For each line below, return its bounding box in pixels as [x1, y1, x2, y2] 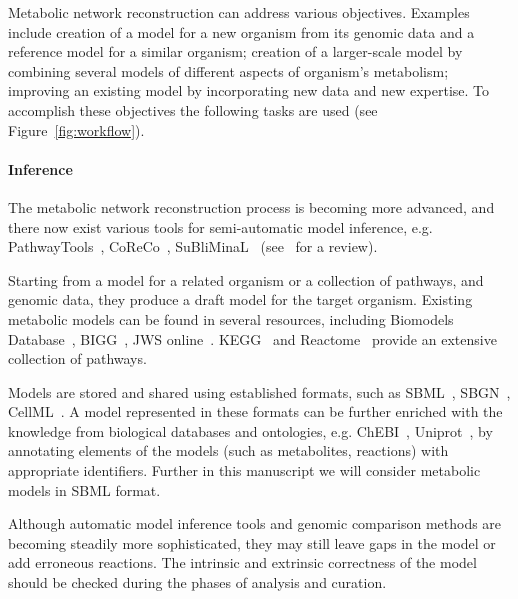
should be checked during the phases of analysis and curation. [8, 572, 387, 593]
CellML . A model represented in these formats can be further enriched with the [8, 401, 503, 422]
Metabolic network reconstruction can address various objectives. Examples [8, 2, 470, 22]
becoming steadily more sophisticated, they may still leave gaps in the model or [8, 532, 496, 553]
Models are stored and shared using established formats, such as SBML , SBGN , [8, 381, 511, 402]
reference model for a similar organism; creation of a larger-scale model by [8, 41, 463, 62]
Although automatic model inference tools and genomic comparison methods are [8, 513, 502, 534]
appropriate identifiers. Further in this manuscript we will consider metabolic [8, 460, 481, 481]
